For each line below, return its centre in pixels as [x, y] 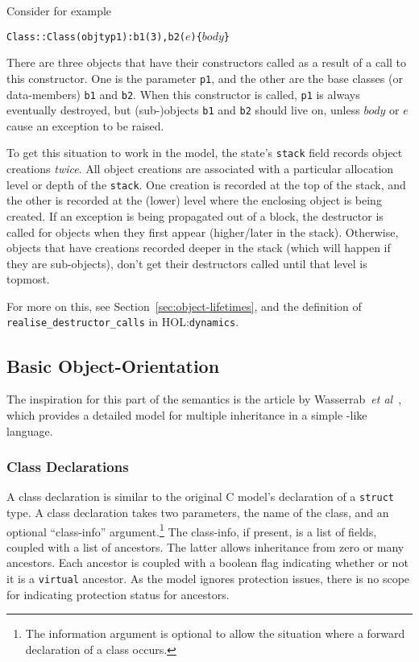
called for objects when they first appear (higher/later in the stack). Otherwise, [203, 232]
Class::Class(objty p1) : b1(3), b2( [96, 37]
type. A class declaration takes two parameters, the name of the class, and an [198, 512]
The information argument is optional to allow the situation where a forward [215, 633]
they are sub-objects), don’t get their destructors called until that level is [187, 263]
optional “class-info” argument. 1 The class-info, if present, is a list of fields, [192, 530]
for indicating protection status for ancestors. [118, 594]
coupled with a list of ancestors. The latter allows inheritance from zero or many [205, 546]
